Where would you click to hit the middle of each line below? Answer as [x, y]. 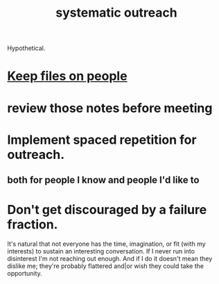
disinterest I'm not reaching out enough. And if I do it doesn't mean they [110, 259]
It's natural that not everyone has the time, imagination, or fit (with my [106, 244]
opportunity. [25, 274]
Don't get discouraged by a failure [107, 210]
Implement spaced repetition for [102, 140]
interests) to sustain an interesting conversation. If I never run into [101, 251]
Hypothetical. [26, 48]
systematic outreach [116, 13]
